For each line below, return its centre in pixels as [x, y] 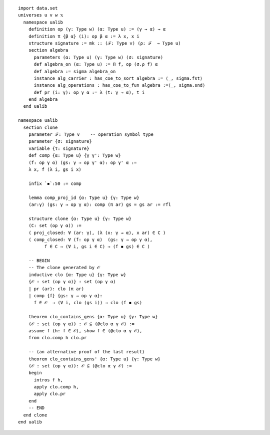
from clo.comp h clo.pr [57, 338]
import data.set [38, 8]
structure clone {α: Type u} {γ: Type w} [80, 219]
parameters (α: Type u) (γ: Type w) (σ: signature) [98, 57]
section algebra [48, 50]
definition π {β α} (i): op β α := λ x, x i [84, 36]
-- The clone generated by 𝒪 [64, 268]
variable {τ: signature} [59, 148]
